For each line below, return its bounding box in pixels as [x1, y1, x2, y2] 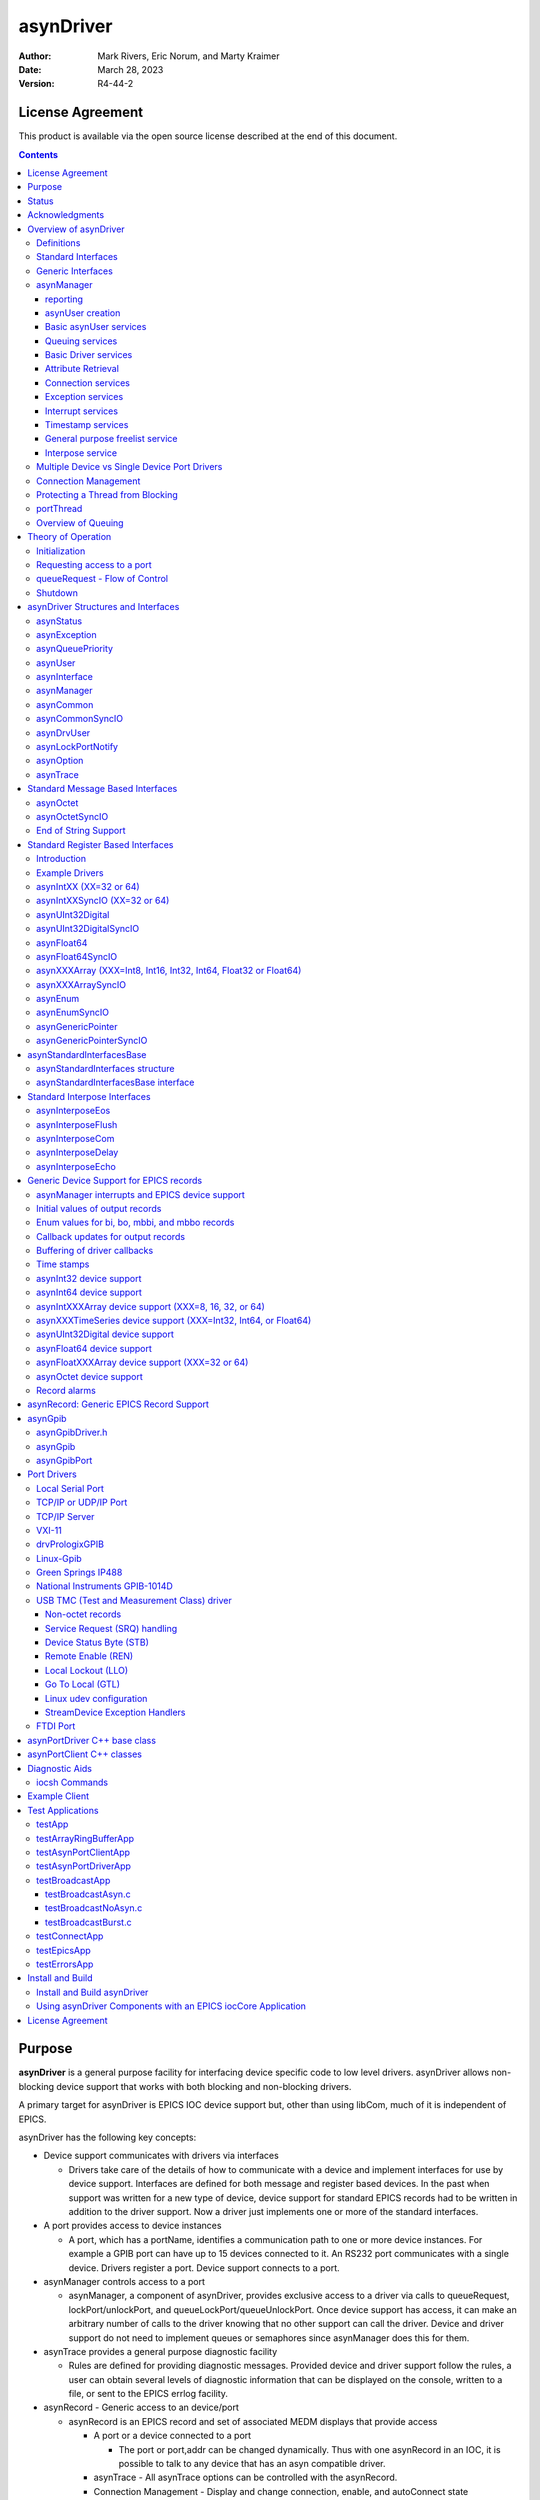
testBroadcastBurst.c [45, 1916, 132, 1928]
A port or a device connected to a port [93, 2430, 252, 2442]
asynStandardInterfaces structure [36, 1063, 175, 1075]
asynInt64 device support [36, 1286, 142, 1299]
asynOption [36, 755, 84, 767]
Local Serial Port [36, 1482, 105, 1494]
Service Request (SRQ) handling [45, 1622, 178, 1634]
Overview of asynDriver [27, 223, 125, 235]
